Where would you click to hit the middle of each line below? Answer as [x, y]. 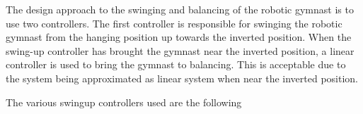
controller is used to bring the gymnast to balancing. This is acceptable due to [176, 64]
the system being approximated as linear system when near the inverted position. [182, 78]
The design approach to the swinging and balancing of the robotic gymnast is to [180, 9]
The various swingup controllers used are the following [124, 102]
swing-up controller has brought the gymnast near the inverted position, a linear [180, 50]
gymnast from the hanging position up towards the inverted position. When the [179, 37]
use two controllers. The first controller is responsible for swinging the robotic [174, 23]
